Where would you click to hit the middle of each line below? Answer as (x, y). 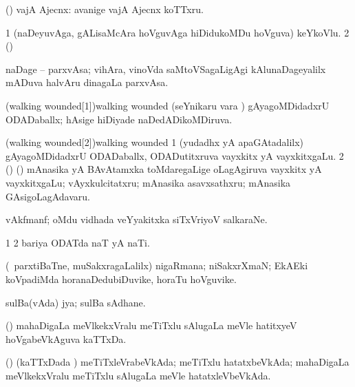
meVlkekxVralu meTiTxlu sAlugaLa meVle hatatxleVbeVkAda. (138, 375)
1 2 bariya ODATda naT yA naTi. (78, 242)
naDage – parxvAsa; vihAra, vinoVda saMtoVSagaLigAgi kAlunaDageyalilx (166, 69)
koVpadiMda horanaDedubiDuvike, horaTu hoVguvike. (121, 279)
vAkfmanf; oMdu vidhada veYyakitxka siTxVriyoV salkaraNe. (137, 219)
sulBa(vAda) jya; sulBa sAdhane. (76, 302)
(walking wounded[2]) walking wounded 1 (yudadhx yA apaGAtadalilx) (155, 142)
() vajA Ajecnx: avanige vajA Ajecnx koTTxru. (105, 9)
